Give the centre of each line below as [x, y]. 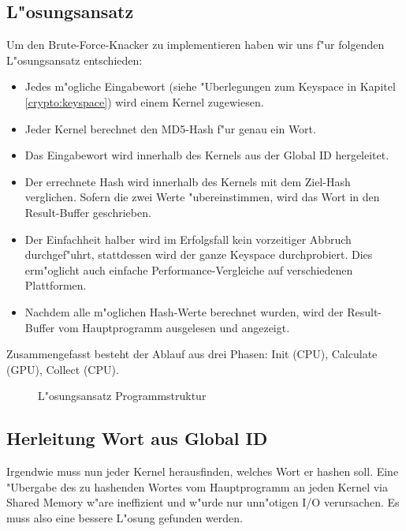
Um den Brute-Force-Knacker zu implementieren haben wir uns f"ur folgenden [196, 45]
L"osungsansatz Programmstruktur [122, 396]
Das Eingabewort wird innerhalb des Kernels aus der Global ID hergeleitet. [207, 155]
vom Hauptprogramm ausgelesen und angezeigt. [174, 327]
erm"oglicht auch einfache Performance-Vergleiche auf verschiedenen [189, 269]
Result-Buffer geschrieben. [88, 212]
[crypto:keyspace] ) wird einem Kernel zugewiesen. [144, 101]
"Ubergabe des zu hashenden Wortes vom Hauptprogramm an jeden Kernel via [197, 486]
